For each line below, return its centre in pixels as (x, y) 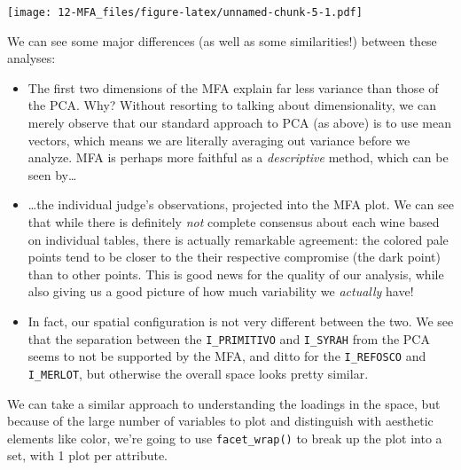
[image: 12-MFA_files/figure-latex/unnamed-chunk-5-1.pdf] (185, 12)
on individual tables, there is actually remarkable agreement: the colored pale (238, 239)
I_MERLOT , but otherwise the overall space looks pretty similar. (198, 373)
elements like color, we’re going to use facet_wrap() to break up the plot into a (225, 438)
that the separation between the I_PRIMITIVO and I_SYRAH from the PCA (229, 338)
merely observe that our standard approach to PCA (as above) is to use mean (239, 123)
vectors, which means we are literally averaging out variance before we (219, 140)
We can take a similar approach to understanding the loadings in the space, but (224, 403)
